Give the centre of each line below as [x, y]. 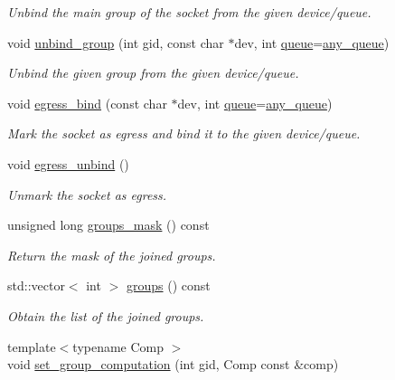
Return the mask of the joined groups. [112, 255]
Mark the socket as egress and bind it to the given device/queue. [184, 133]
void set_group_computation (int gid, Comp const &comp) [173, 364]
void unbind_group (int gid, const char [116, 42]
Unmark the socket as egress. [87, 194]
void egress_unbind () [68, 163]
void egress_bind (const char [87, 103]
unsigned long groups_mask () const [108, 225]
